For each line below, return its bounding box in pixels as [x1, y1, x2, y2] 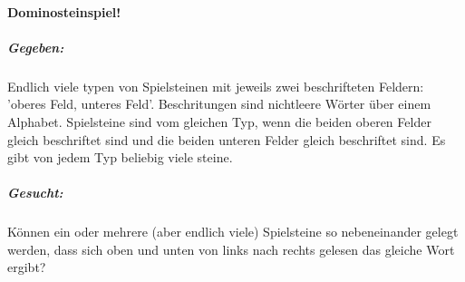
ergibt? [7, 258, 46, 277]
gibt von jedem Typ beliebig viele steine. [7, 148, 233, 167]
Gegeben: [7, 37, 64, 56]
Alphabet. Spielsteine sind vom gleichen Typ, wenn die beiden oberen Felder [7, 112, 431, 131]
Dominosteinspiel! [7, 2, 121, 21]
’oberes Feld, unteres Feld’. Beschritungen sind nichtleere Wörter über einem [7, 94, 431, 113]
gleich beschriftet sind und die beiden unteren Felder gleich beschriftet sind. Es [7, 130, 446, 149]
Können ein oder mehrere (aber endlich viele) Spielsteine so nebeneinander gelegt [7, 222, 459, 241]
